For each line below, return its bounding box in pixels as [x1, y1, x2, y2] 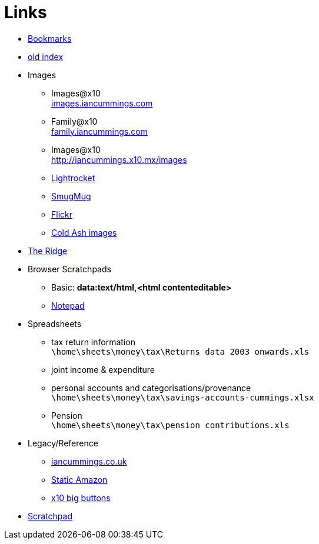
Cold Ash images [51, 227, 117, 238]
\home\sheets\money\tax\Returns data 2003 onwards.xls [51, 346, 310, 356]
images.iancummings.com [51, 98, 153, 108]
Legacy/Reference [28, 438, 98, 448]
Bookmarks [28, 33, 72, 44]
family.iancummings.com [51, 126, 148, 136]
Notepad [51, 300, 85, 311]
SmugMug [51, 191, 91, 201]
